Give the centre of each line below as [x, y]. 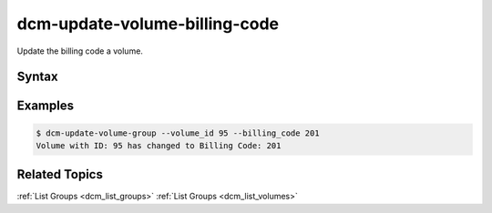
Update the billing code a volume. [80, 51]
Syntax [37, 77]
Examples [46, 106]
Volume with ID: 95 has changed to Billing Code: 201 [159, 145]
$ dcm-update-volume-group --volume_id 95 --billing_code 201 [178, 133]
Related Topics [60, 174]
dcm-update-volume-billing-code [148, 24]
